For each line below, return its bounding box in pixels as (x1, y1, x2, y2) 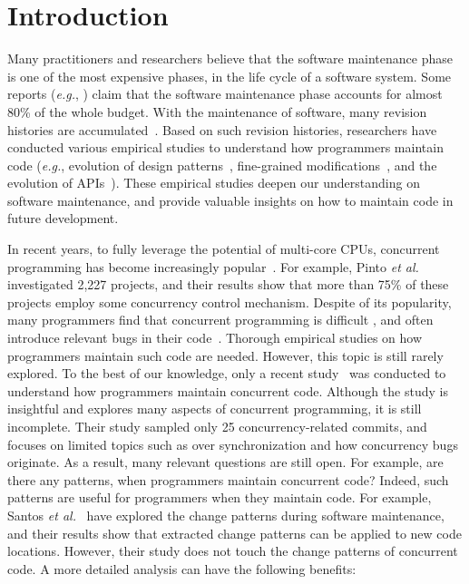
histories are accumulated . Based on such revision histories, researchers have (7, 120, 437, 139)
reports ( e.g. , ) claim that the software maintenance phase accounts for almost (7, 84, 443, 103)
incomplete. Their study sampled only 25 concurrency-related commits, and (7, 417, 427, 435)
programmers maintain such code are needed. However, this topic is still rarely (7, 346, 444, 365)
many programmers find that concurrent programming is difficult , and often (7, 310, 434, 329)
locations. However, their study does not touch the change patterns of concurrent (7, 541, 458, 560)
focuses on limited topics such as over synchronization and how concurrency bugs (7, 434, 458, 453)
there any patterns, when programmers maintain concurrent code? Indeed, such (7, 470, 449, 489)
